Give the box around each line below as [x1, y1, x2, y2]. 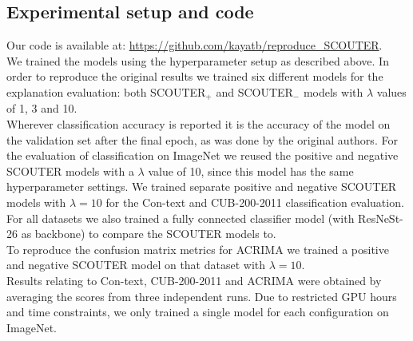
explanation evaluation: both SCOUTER [6, 83, 206, 100]
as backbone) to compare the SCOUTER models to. [21, 225, 276, 242]
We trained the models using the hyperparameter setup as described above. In [6, 52, 389, 69]
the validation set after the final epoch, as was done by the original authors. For [6, 131, 398, 148]
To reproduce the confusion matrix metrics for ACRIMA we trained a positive [6, 240, 389, 257]
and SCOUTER [216, 83, 293, 100]
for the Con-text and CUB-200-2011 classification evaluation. [105, 194, 404, 210]
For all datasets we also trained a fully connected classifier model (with [6, 209, 355, 226]
